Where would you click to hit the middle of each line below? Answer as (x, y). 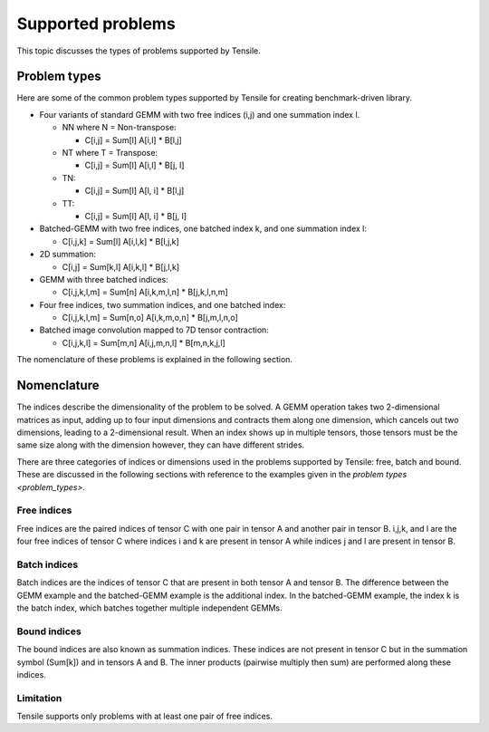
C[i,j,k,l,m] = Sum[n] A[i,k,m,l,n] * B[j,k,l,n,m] (145, 292)
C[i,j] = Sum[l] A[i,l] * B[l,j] (134, 140)
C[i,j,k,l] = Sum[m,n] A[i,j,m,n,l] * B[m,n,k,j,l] (144, 342)
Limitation (39, 698)
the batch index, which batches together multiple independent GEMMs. (149, 608)
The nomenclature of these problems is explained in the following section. (155, 360)
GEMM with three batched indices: (104, 279)
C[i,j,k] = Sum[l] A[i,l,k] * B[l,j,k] (121, 241)
